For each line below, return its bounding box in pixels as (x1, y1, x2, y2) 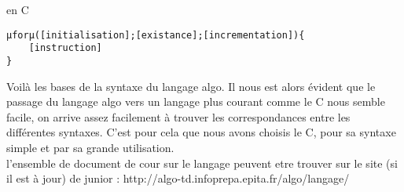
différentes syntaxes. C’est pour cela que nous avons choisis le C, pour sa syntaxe (6, 124, 396, 140)
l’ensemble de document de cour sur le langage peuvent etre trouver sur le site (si (6, 154, 398, 171)
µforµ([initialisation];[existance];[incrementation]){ (6, 29, 305, 41)
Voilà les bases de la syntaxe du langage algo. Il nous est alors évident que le (6, 78, 376, 94)
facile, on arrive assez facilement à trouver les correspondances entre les (6, 108, 351, 125)
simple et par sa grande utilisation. (6, 139, 174, 155)
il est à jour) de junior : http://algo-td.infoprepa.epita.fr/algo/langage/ (6, 170, 350, 187)
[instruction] (28, 42, 102, 54)
